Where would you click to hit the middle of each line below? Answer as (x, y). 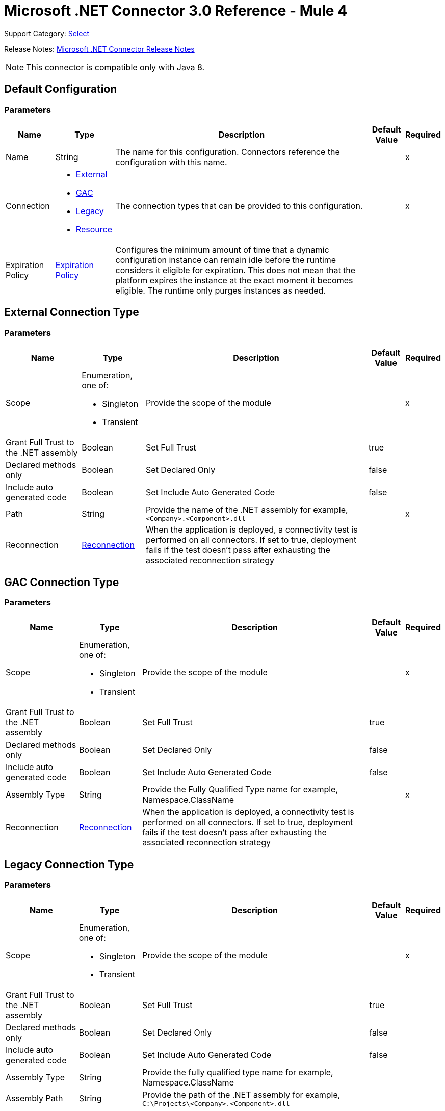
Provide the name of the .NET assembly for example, (247, 510)
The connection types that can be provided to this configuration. (239, 206)
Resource (94, 229)
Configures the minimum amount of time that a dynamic (222, 249)
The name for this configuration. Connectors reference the (228, 152)
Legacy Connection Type (69, 864)
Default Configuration (61, 89)
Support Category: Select (47, 33)
